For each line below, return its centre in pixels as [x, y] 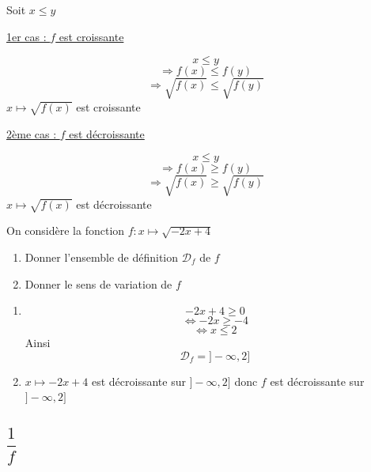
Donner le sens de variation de [98, 283]
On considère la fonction [66, 230]
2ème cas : [32, 133]
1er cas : [26, 36]
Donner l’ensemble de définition [102, 257]
